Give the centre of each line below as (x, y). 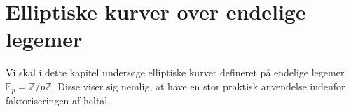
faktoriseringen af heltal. (58, 100)
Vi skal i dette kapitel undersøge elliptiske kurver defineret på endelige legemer (175, 72)
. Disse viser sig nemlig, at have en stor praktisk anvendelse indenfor (198, 86)
